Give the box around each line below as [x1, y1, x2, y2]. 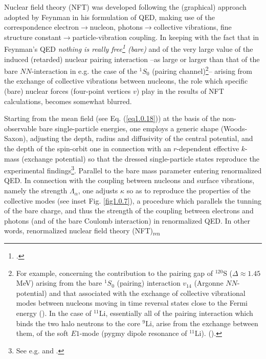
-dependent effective [176, 143, 239, 154]
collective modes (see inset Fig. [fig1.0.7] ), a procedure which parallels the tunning [4, 195, 262, 206]
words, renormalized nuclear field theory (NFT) [4, 225, 153, 236]
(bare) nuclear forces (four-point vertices [4, 86, 131, 96]
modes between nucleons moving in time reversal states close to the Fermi [16, 297, 248, 308]
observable [4, 123, 37, 133]
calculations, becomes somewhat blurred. [4, 95, 132, 106]
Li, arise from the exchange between [145, 317, 258, 328]
